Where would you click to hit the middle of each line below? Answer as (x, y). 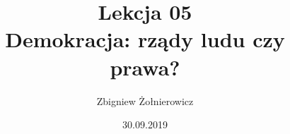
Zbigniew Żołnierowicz (145, 100)
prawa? (145, 67)
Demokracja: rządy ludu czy (145, 39)
